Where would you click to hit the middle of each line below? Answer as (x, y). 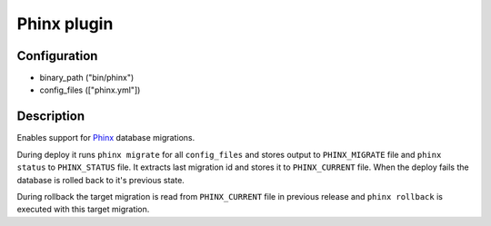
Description (51, 117)
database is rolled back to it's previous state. (101, 180)
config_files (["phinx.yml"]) (90, 90)
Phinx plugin (65, 24)
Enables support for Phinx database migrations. (106, 138)
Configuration (57, 56)
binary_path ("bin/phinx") (87, 78)
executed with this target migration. (83, 210)
